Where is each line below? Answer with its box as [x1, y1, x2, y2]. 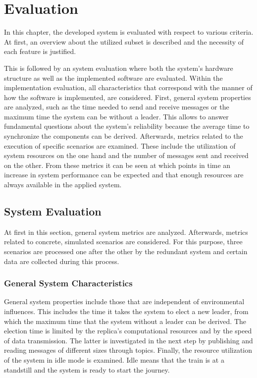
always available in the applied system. [4, 179, 122, 190]
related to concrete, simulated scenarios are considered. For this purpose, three [4, 236, 243, 247]
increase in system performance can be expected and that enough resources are [4, 169, 244, 180]
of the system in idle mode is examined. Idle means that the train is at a [4, 354, 224, 365]
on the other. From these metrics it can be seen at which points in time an [4, 160, 231, 170]
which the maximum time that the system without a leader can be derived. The [4, 316, 247, 326]
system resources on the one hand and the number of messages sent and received [4, 150, 249, 161]
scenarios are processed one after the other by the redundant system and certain [4, 246, 248, 257]
